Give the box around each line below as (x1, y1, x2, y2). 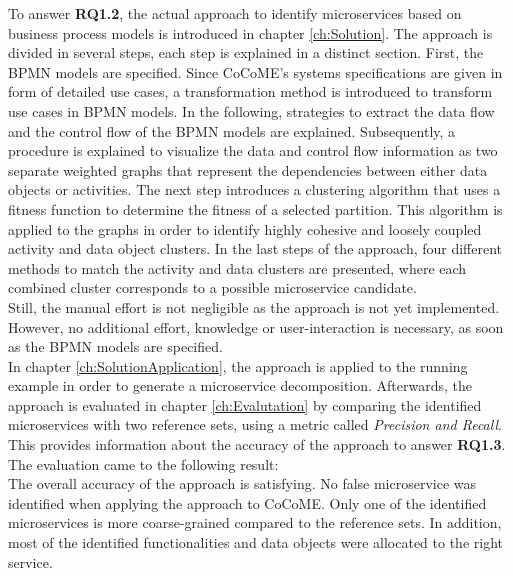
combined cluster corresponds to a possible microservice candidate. (8, 277, 417, 298)
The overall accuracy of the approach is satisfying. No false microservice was (8, 473, 477, 494)
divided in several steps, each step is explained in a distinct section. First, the (8, 42, 484, 63)
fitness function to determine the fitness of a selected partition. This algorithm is (8, 198, 503, 219)
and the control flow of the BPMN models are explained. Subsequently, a (8, 120, 456, 141)
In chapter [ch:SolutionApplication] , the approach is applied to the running (8, 355, 468, 376)
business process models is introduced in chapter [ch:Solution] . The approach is (8, 22, 493, 43)
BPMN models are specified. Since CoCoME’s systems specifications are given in (8, 61, 503, 82)
